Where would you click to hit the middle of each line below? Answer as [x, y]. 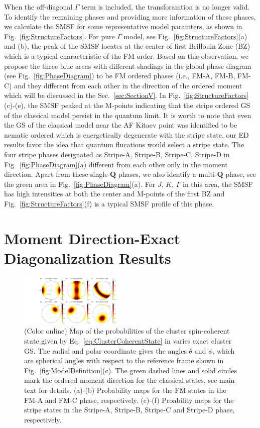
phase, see [241, 174]
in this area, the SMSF [218, 184]
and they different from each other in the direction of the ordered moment [128, 85]
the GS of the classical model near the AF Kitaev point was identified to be [121, 125]
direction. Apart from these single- [57, 174]
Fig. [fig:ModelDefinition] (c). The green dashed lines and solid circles [131, 370]
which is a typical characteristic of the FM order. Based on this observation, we [126, 56]
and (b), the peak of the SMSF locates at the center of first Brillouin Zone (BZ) [127, 46]
